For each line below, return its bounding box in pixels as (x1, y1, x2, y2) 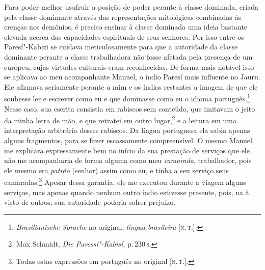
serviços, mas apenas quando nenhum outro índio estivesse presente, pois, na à (4, 186, 249, 197)
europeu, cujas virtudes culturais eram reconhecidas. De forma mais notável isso (4, 61, 254, 72)
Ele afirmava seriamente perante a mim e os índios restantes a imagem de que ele (4, 81, 258, 92)
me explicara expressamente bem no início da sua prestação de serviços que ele (4, 145, 250, 155)
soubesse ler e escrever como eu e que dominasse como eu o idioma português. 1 (4, 92, 250, 103)
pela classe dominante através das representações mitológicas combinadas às (4, 11, 242, 22)
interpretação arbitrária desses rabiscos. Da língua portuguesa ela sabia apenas (4, 125, 250, 136)
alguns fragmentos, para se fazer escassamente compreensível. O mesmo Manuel (4, 135, 252, 146)
